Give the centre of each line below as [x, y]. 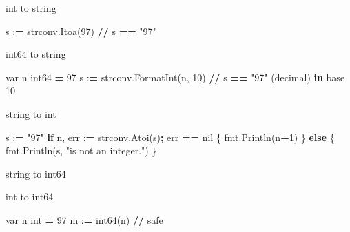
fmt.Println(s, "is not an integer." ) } [81, 150]
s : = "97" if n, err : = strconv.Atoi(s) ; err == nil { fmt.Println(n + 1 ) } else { [170, 137]
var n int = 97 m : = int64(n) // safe [84, 219]
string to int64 [36, 173]
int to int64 [30, 197]
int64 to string [36, 54]
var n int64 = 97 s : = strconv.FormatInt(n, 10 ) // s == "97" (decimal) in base [175, 77]
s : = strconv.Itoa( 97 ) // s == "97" [81, 31]
